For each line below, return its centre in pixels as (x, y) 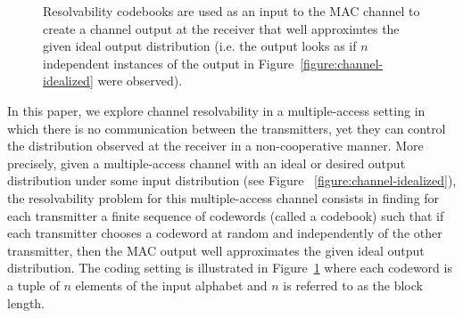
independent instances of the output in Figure (169, 63)
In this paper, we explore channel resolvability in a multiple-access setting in (216, 110)
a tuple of (33, 285)
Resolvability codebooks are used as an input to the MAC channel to (231, 11)
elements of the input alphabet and (171, 285)
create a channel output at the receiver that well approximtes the (221, 28)
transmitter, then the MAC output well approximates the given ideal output (216, 250)
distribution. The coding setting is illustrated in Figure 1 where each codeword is (230, 268)
